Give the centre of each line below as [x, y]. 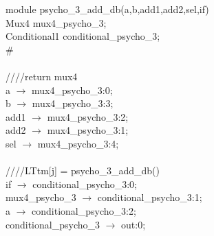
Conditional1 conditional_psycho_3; [83, 36]
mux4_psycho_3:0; [72, 90]
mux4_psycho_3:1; [88, 130]
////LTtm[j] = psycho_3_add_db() [83, 170]
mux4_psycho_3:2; [88, 116]
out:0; [133, 224]
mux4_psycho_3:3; [73, 103]
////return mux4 [42, 76]
